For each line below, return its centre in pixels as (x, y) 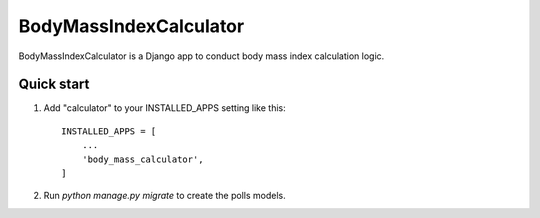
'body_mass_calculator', (142, 159)
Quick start (54, 84)
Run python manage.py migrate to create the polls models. (164, 196)
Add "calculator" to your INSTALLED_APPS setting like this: (164, 108)
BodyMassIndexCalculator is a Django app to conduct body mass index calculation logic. (201, 56)
